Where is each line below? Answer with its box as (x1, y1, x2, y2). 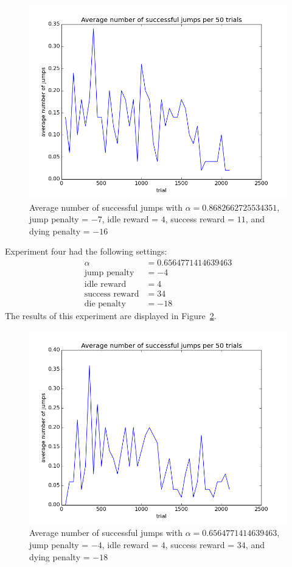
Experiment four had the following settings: (5, 245, 167, 258)
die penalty (84, 300, 126, 309)
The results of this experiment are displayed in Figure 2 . (5, 309, 217, 322)
